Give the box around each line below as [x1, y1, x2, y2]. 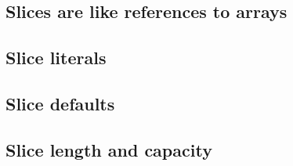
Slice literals [5, 45, 107, 70]
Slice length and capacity [5, 137, 212, 161]
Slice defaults [5, 91, 115, 115]
